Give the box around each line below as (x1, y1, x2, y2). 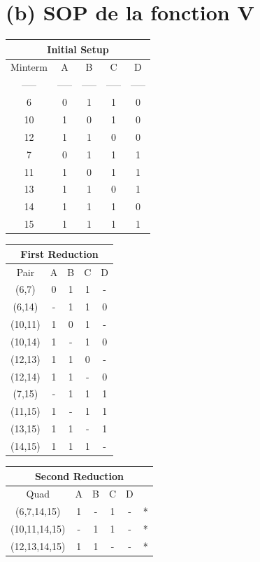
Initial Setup (47, 41, 109, 56)
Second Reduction (34, 468, 124, 483)
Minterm (10, 60, 48, 74)
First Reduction (20, 246, 99, 261)
